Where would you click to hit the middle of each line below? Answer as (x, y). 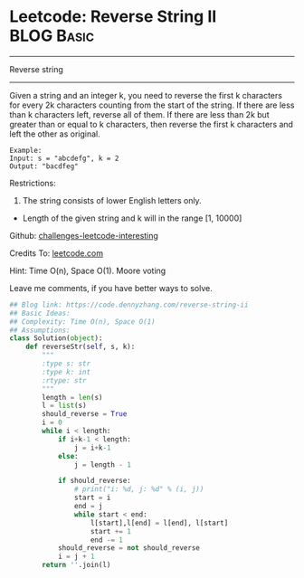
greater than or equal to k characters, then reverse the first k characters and (152, 124)
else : (68, 456)
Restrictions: (33, 183)
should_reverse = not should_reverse (129, 548)
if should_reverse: (94, 481)
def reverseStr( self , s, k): (81, 347)
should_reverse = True (85, 414)
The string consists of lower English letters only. (112, 200)
